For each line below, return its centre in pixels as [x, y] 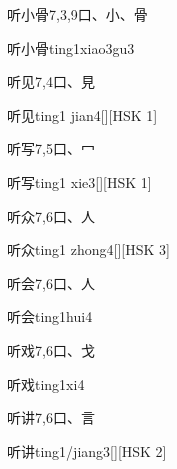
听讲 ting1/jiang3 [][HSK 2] [87, 450]
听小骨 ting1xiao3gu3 [71, 47]
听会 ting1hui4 [50, 316]
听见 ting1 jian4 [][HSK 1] [82, 114]
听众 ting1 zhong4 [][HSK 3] [88, 249]
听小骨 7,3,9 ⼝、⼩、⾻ [77, 14]
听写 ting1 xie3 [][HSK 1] [79, 181]
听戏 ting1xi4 [46, 383]
